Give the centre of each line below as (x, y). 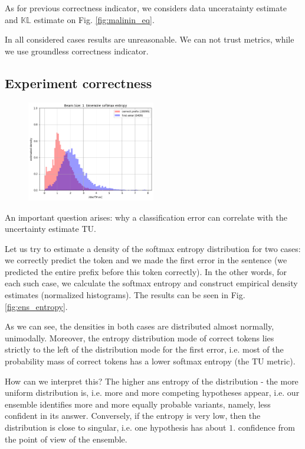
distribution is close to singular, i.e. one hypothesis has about (116, 427)
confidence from (266, 427)
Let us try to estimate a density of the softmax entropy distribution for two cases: (153, 248)
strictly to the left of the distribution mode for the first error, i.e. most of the (144, 349)
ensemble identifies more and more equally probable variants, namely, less (138, 404)
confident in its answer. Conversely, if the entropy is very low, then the (133, 416)
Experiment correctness (78, 83)
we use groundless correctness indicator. (77, 51)
